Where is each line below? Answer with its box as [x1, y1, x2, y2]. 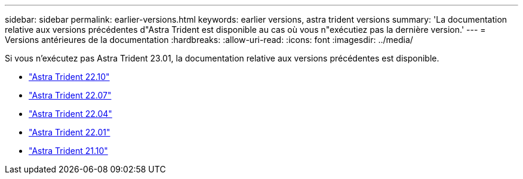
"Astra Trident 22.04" [29, 109, 112, 119]
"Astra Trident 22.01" [29, 127, 110, 137]
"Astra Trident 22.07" [29, 90, 112, 100]
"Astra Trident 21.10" [29, 146, 108, 156]
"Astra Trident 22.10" [29, 72, 110, 82]
